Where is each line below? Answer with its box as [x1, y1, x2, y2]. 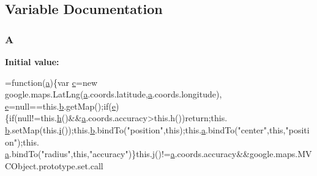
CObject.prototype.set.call [5, 159, 103, 172]
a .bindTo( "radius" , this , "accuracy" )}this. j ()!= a [5, 147, 175, 160]
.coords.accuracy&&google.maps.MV [174, 147, 312, 160]
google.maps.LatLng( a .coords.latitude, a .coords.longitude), [5, 88, 222, 100]
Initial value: [5, 55, 59, 68]
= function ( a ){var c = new [5, 76, 98, 88]
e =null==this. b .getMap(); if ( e [5, 99, 116, 112]
